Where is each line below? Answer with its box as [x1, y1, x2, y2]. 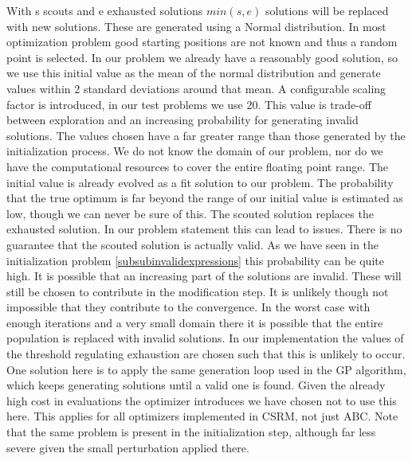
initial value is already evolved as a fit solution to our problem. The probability [6, 174, 394, 190]
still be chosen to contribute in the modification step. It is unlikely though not [6, 283, 389, 299]
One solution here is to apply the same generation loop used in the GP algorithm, [6, 361, 406, 377]
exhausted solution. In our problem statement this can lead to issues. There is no [6, 221, 402, 237]
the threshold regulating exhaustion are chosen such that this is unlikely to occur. [6, 346, 406, 362]
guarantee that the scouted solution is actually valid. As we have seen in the [6, 236, 379, 252]
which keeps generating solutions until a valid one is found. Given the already [6, 377, 386, 393]
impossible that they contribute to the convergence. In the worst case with [6, 299, 371, 315]
